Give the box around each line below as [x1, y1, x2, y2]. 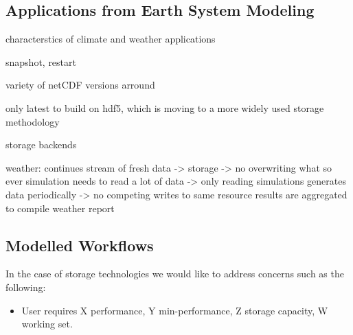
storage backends [5, 137, 77, 152]
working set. [21, 316, 73, 331]
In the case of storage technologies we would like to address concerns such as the [5, 266, 344, 281]
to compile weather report [5, 200, 115, 215]
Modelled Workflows [5, 234, 154, 255]
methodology [5, 114, 60, 128]
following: [5, 279, 46, 294]
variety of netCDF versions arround [5, 78, 155, 92]
